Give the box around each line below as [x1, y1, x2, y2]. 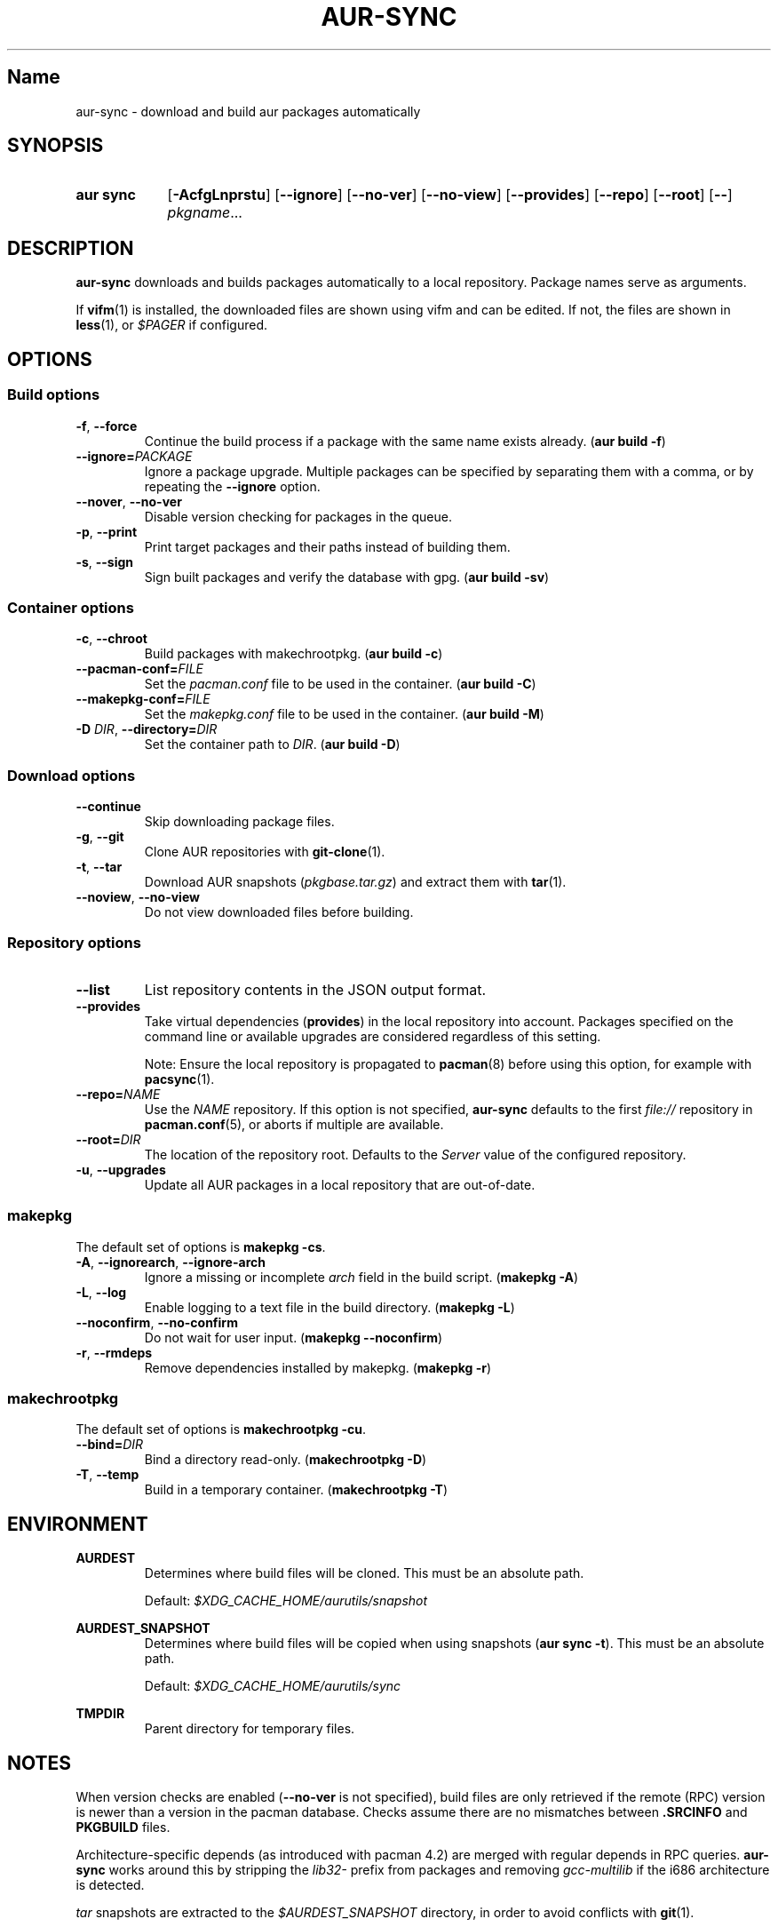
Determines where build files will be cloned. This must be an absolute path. [144, 1565, 584, 1581]
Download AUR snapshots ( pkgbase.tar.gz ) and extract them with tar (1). [144, 874, 567, 889]
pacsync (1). [144, 1071, 215, 1087]
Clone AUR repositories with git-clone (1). [144, 844, 385, 859]
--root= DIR [75, 1131, 141, 1147]
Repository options [7, 934, 141, 952]
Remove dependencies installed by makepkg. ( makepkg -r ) [144, 1359, 492, 1375]
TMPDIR [75, 1706, 125, 1722]
